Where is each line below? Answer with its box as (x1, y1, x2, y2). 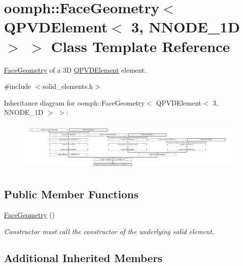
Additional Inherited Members (4, 250, 162, 265)
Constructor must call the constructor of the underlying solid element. (4, 226, 215, 236)
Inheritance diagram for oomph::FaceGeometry (4, 97, 145, 107)
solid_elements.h (42, 81, 93, 91)
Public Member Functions (4, 186, 138, 202)
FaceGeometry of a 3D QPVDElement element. (4, 64, 147, 75)
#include (4, 81, 31, 91)
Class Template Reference (51, 36, 230, 56)
